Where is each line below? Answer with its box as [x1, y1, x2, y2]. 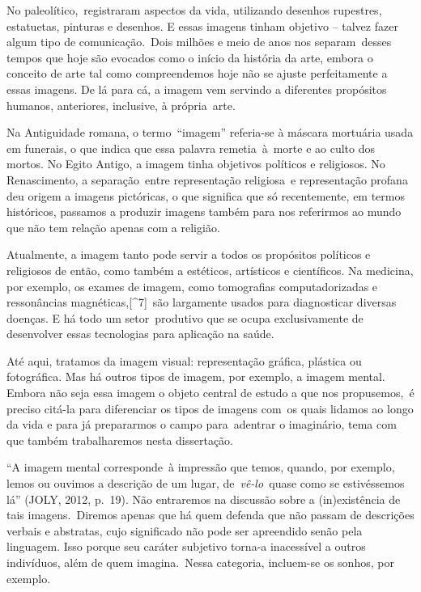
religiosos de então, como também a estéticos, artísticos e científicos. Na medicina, [6, 261, 414, 278]
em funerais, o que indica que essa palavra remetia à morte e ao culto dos [6, 139, 376, 156]
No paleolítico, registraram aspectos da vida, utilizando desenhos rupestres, [6, 2, 382, 18]
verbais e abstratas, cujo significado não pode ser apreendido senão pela [6, 522, 363, 539]
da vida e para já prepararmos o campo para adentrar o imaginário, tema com [6, 416, 397, 433]
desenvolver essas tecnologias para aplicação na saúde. [6, 325, 274, 342]
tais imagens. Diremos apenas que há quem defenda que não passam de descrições [6, 506, 415, 523]
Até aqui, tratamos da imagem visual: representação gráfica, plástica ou [6, 352, 362, 369]
